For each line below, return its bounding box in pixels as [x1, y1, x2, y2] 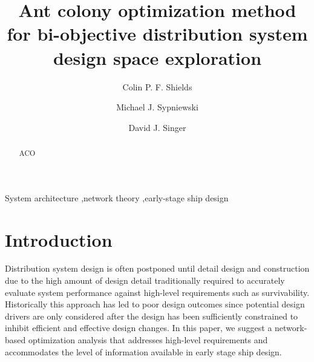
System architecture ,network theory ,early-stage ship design [5, 191, 229, 204]
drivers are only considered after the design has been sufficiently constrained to [5, 309, 298, 322]
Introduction [5, 227, 113, 252]
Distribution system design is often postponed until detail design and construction [5, 262, 310, 275]
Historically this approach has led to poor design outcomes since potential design [5, 298, 305, 310]
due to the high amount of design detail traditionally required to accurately [5, 274, 285, 287]
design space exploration [53, 45, 262, 70]
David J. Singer [128, 121, 186, 133]
